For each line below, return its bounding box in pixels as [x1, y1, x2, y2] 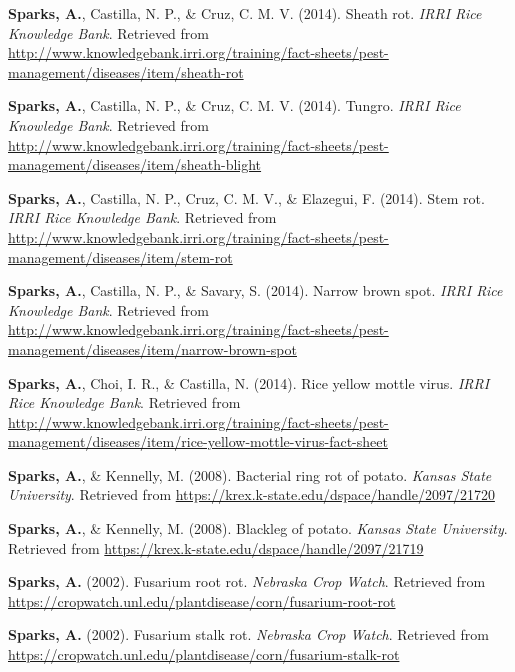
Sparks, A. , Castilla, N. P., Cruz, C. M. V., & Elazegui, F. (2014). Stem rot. [8, 187, 485, 208]
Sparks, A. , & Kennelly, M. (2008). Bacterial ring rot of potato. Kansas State [8, 464, 492, 485]
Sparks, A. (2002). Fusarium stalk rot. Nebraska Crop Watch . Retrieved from [8, 624, 489, 645]
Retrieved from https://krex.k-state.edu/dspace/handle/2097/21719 [8, 537, 424, 558]
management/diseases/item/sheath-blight [8, 154, 262, 175]
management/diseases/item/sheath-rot [8, 61, 244, 82]
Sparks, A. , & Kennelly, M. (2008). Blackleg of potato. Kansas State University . [8, 518, 508, 539]
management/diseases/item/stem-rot [8, 246, 233, 267]
